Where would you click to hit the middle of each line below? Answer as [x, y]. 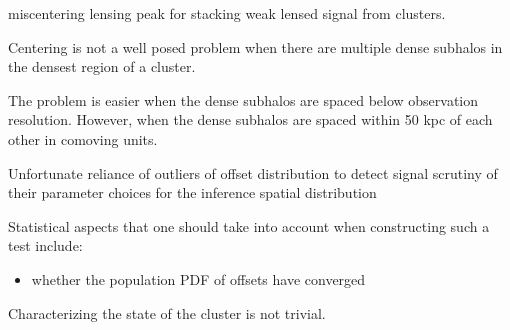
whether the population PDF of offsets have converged [198, 278]
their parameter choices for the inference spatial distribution [192, 192]
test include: [45, 245]
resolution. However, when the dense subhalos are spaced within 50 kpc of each [250, 119]
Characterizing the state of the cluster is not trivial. [167, 312]
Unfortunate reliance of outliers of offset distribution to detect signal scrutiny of [253, 172]
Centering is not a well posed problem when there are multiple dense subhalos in [255, 46]
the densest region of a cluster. [102, 66]
